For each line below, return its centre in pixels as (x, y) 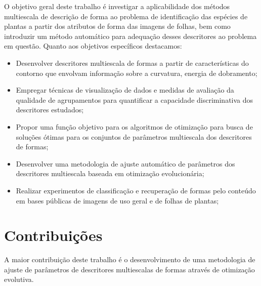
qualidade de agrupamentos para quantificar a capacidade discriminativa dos (135, 99)
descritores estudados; (50, 110)
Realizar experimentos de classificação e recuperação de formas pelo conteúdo (136, 190)
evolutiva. (19, 279)
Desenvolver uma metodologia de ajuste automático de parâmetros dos (125, 163)
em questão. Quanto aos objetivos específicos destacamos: (93, 46)
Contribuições (53, 235)
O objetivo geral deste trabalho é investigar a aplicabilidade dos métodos (117, 6)
